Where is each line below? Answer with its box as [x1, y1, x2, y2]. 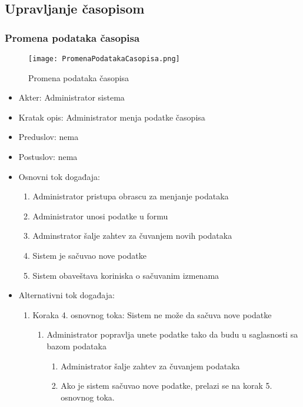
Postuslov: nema [18, 151, 78, 163]
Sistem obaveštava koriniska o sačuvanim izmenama [32, 269, 219, 281]
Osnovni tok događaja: [18, 170, 100, 182]
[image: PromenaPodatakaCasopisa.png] [28, 55, 180, 63]
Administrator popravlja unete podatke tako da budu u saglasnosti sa [46, 328, 298, 341]
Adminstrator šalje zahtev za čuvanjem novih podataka [32, 229, 232, 242]
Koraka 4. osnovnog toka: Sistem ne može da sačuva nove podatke [32, 308, 272, 321]
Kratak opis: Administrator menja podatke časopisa [18, 111, 205, 123]
